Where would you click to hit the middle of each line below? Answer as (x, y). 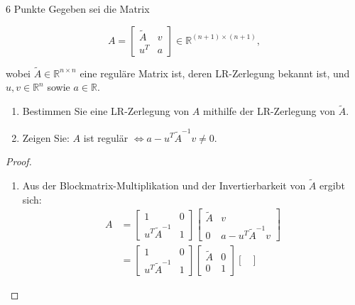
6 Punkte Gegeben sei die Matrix (78, 9)
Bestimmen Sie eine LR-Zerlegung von (106, 111)
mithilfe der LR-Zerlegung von (269, 111)
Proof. (19, 161)
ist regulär (106, 137)
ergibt (332, 185)
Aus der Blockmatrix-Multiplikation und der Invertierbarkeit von (164, 185)
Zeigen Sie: (46, 137)
